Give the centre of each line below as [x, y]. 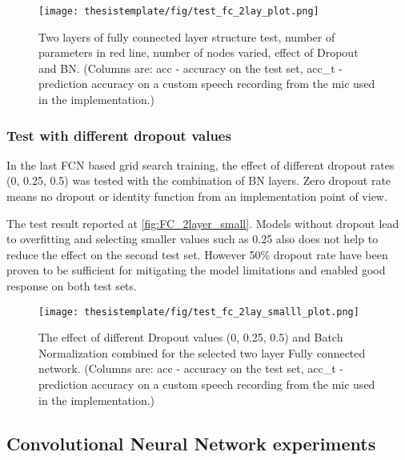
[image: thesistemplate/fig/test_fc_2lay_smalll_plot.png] [199, 312]
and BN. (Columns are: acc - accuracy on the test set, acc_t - [190, 68]
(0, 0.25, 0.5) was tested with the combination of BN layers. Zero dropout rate [199, 180]
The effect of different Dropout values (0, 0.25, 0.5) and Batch [191, 337]
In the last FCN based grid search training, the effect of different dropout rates [200, 164]
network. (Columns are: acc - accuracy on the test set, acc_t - [191, 368]
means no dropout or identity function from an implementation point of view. [197, 196]
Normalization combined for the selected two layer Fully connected [202, 352]
